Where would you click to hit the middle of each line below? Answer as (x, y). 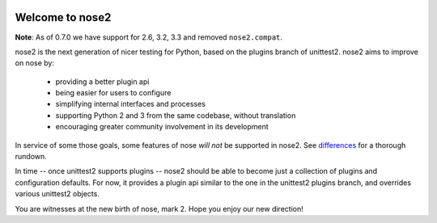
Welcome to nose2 (63, 17)
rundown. (31, 157)
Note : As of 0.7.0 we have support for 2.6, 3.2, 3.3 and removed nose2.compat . (149, 37)
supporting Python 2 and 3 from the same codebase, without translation (176, 115)
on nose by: (34, 63)
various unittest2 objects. (57, 194)
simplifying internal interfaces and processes (131, 104)
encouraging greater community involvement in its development (162, 127)
